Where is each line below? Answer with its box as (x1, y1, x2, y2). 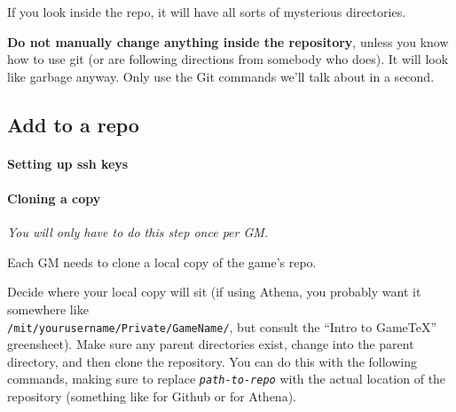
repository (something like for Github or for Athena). (7, 387, 296, 406)
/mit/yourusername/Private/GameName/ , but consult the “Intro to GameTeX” (7, 317, 437, 336)
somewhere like (7, 299, 89, 318)
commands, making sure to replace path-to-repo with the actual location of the (7, 369, 446, 388)
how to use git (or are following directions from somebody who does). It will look (7, 50, 449, 68)
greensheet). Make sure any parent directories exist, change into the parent (7, 335, 414, 353)
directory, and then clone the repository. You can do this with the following (7, 352, 417, 370)
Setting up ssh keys (7, 154, 129, 172)
